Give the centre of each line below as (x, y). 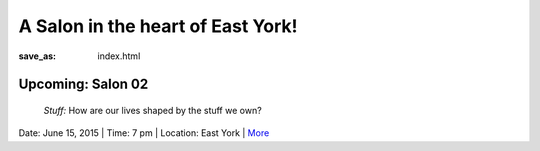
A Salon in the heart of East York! (158, 26)
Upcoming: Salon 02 (83, 84)
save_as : (37, 56)
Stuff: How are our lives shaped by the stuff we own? (152, 110)
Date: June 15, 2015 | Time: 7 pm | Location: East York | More (144, 133)
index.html (119, 56)
